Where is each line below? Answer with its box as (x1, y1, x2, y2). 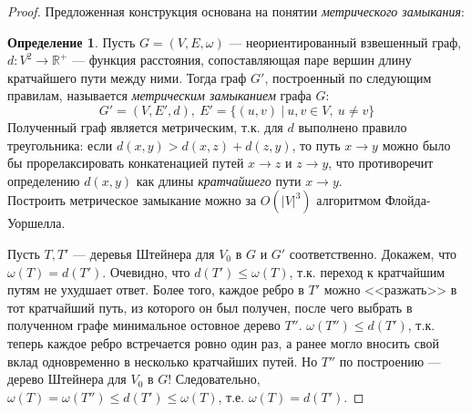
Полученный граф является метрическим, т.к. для (7, 117, 283, 136)
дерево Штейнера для (7, 369, 127, 388)
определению (7, 170, 80, 190)
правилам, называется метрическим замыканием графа (7, 86, 312, 105)
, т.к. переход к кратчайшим (289, 262, 445, 281)
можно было (382, 135, 451, 154)
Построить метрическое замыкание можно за (7, 191, 257, 210)
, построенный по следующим (264, 67, 432, 87)
